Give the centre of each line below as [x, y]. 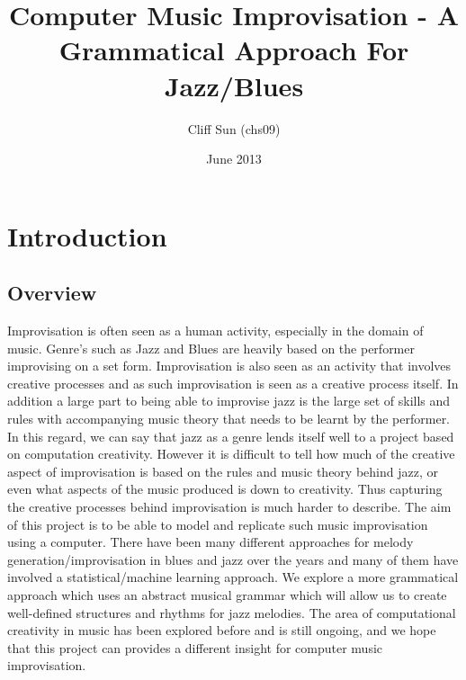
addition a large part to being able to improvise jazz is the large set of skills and [229, 401]
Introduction [87, 235]
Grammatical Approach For [234, 50]
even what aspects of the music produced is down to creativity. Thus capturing [225, 489]
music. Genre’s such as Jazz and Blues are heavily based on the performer [211, 348]
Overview [52, 293]
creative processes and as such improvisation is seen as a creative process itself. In [233, 383]
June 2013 [234, 159]
